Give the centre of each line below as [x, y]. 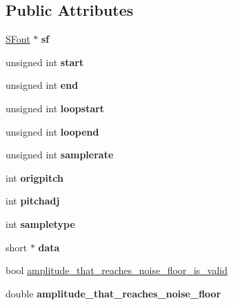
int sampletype [40, 223]
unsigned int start [45, 62]
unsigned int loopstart [55, 108]
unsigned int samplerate [60, 155]
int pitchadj [33, 201]
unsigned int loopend [52, 131]
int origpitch [34, 177]
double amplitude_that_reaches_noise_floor [113, 293]
